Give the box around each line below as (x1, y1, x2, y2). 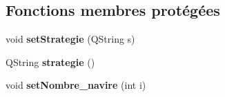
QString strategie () (6, 54, 95, 69)
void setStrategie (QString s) (6, 32, 135, 46)
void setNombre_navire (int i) (6, 78, 146, 92)
